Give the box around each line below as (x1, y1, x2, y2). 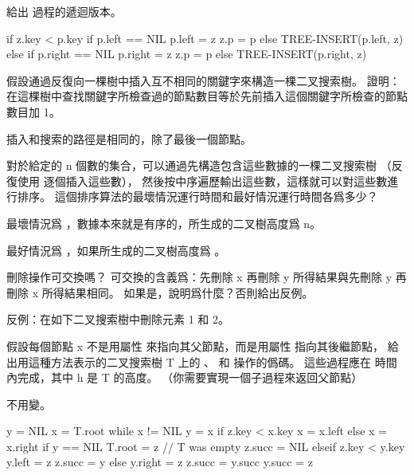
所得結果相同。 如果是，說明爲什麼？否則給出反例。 (41, 284, 314, 300)
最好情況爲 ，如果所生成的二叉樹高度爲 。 (6, 241, 226, 258)
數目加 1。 (6, 103, 61, 120)
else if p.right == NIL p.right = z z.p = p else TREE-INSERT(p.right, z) (6, 45, 367, 62)
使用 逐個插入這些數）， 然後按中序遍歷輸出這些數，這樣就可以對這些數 (17, 172, 388, 189)
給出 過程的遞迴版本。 (6, 3, 122, 19)
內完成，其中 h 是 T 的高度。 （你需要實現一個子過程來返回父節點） (6, 369, 363, 386)
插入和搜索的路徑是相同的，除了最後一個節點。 (6, 130, 252, 147)
